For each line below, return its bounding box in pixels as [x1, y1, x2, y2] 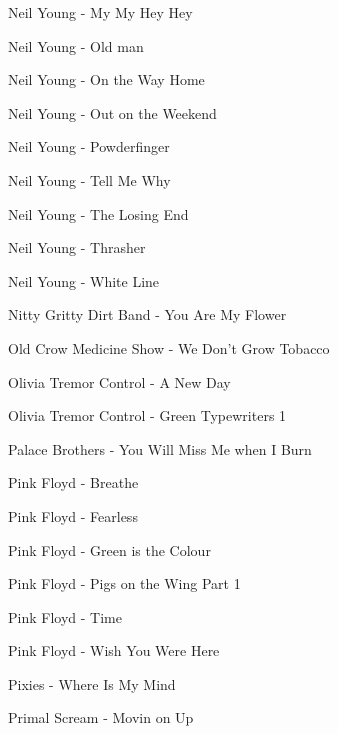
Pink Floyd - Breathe [8, 472, 139, 493]
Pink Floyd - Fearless [8, 505, 138, 526]
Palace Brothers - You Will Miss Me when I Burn [8, 438, 312, 459]
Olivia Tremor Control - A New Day [8, 371, 231, 392]
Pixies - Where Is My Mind [8, 673, 176, 694]
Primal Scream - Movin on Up [8, 707, 194, 728]
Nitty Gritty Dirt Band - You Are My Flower [8, 304, 287, 325]
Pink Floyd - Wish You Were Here [8, 640, 220, 661]
